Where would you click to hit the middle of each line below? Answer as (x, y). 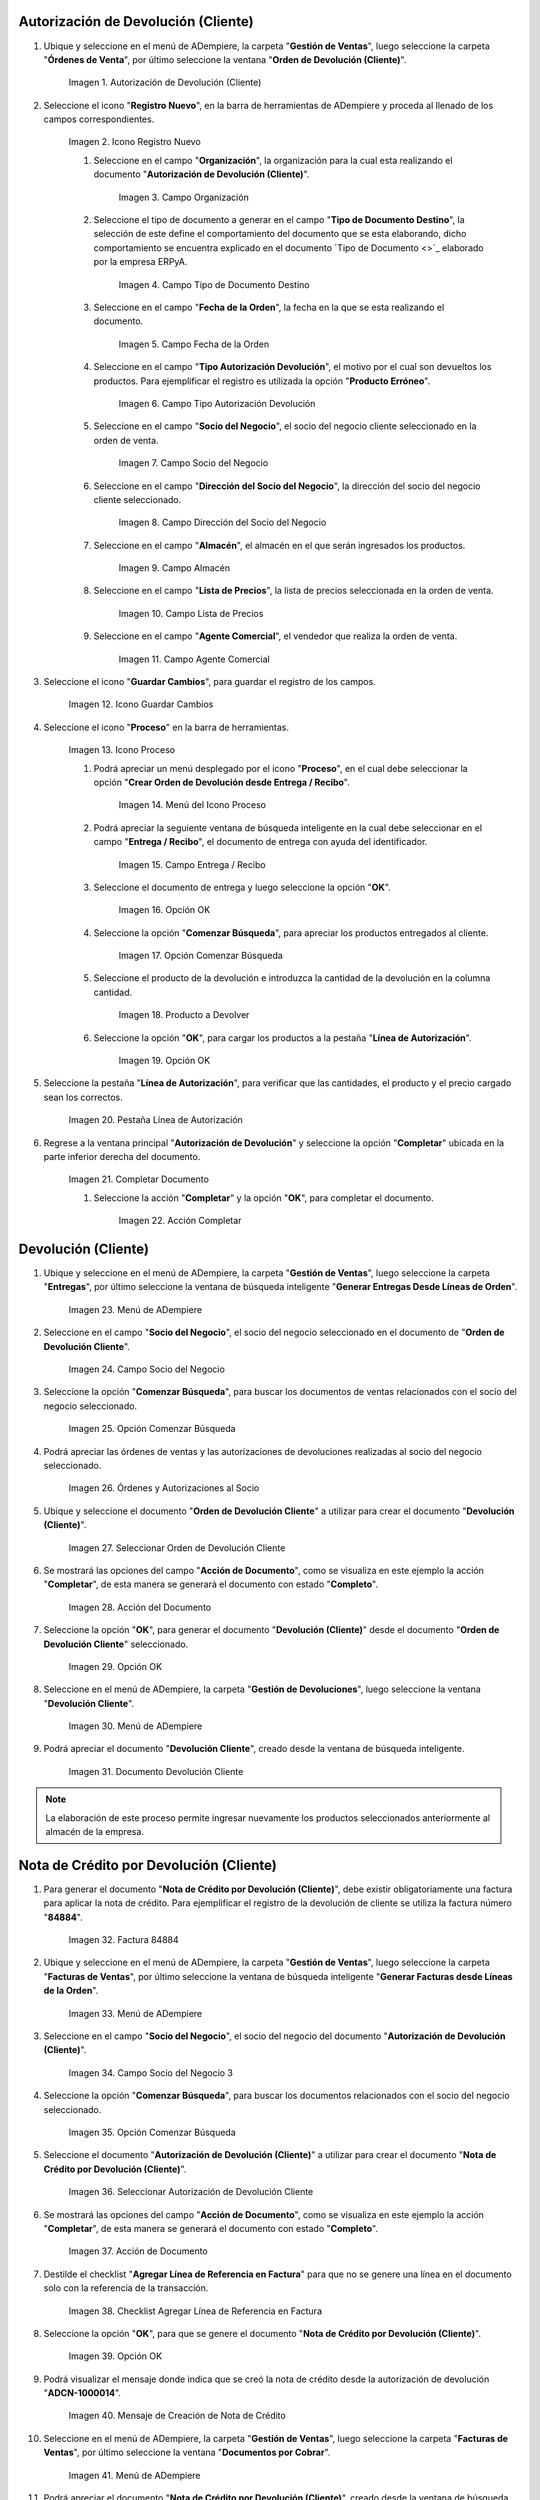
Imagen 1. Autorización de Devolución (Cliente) (165, 82)
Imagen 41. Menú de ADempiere (134, 2475)
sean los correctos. (83, 1097)
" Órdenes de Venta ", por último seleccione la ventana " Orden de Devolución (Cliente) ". (225, 59)
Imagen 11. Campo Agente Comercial (194, 659)
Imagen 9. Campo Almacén (174, 568)
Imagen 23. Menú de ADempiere (135, 1309)
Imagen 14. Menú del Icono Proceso (192, 805)
